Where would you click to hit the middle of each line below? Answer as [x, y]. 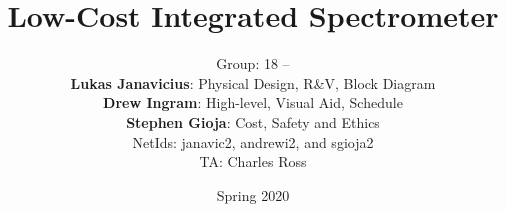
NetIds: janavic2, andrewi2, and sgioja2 [253, 141]
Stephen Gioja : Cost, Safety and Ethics [253, 121]
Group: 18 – [253, 63]
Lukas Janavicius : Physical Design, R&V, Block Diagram [253, 82]
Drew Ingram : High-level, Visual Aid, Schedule [253, 102]
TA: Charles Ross [253, 161]
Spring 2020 [253, 194]
